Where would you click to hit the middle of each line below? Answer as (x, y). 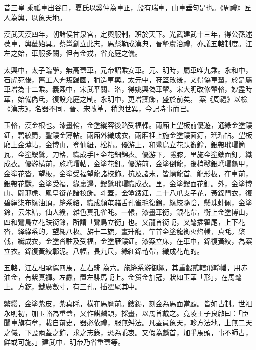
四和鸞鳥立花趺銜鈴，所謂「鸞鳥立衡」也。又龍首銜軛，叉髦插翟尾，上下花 (125, 221)
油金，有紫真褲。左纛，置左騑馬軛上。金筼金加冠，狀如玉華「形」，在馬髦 (123, 277)
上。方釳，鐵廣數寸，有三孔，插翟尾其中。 (73, 287)
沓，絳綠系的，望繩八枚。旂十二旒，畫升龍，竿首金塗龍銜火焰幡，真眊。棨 (125, 231)
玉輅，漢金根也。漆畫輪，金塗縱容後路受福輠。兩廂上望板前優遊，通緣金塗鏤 (128, 125)
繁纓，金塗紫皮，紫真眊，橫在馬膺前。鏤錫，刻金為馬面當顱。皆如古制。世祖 (128, 303)
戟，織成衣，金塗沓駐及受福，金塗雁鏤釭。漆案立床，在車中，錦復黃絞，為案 (128, 241)
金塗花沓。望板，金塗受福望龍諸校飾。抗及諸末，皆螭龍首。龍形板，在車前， (128, 173)
